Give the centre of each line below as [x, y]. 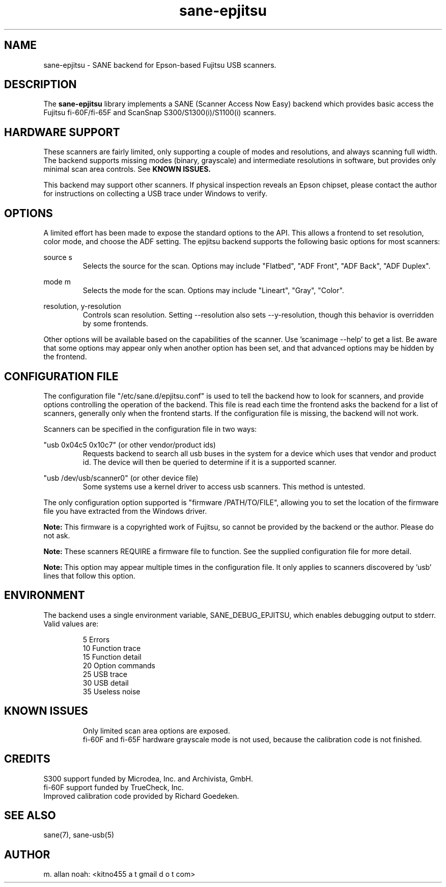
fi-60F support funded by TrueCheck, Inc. [114, 787]
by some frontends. [115, 324]
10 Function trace [112, 648]
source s [58, 257]
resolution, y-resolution [82, 306]
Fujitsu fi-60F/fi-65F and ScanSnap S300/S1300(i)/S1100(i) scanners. [160, 113]
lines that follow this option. [89, 576]
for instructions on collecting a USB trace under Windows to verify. [155, 194]
